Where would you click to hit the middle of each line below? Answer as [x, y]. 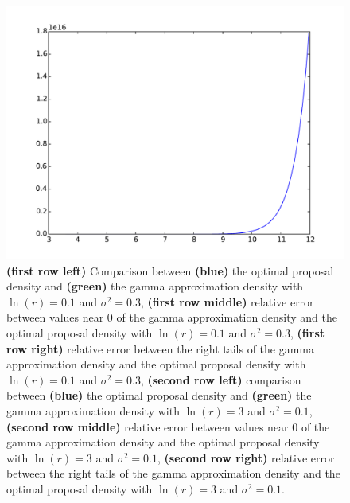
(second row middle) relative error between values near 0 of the [168, 426]
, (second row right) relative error [246, 457]
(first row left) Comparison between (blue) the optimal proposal [170, 270]
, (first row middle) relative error [227, 301]
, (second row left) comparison [221, 379]
